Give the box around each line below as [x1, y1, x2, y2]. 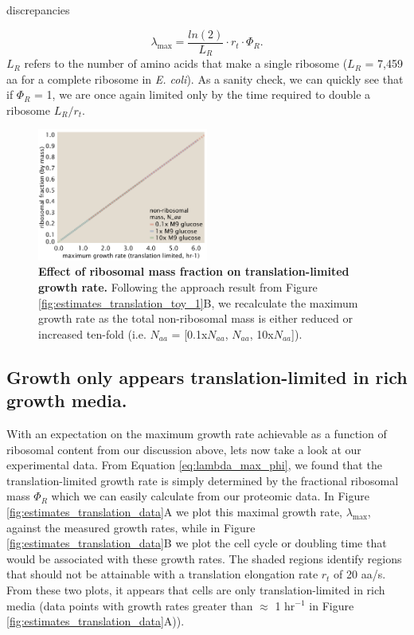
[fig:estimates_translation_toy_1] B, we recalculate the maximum [38, 294, 358, 311]
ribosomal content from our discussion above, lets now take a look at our [6, 441, 361, 457]
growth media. [6, 388, 127, 413]
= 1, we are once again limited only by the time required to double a [34, 86, 371, 103]
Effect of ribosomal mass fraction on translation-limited [38, 263, 350, 280]
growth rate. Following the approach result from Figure [38, 279, 318, 296]
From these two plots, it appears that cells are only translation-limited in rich [6, 581, 385, 598]
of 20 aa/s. [334, 566, 386, 582]
